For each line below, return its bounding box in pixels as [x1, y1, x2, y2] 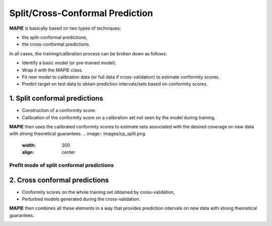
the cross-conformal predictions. [22, 41, 91, 47]
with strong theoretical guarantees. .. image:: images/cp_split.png [9, 131, 146, 137]
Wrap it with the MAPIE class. [22, 67, 83, 73]
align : [22, 149, 34, 156]
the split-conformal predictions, [22, 34, 88, 40]
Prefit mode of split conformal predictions [9, 162, 114, 169]
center [61, 149, 76, 156]
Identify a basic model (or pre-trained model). [22, 60, 117, 66]
